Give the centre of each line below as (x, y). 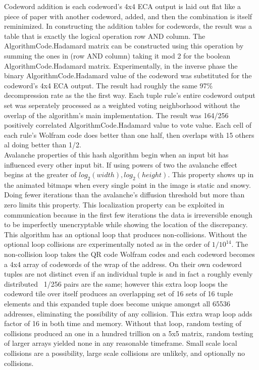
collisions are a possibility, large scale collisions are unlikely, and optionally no (125, 353)
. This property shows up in (211, 174)
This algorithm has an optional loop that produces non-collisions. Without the (125, 234)
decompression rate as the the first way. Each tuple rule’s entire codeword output (130, 95)
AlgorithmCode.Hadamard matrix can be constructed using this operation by (124, 46)
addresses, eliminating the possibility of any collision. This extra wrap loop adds (128, 313)
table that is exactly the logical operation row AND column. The (105, 36)
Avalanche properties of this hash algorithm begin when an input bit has (116, 154)
